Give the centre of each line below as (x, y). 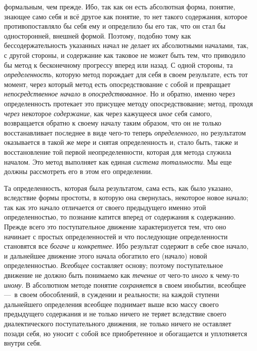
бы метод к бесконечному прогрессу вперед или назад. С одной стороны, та (119, 65)
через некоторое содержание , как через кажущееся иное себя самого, (108, 113)
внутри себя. (23, 343)
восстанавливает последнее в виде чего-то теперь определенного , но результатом (125, 132)
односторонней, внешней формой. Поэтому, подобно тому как (98, 35)
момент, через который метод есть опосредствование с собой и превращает (117, 84)
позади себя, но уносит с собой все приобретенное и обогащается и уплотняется (126, 333)
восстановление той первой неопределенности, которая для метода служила (118, 152)
